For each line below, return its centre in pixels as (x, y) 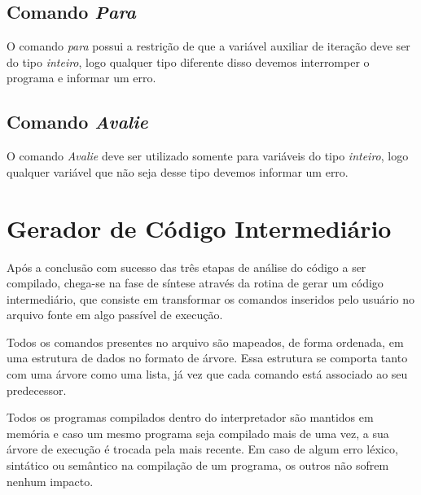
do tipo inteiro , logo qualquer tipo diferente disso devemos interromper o (188, 61)
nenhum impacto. (50, 481)
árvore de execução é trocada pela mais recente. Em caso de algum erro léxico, (202, 449)
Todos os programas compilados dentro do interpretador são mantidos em (190, 417)
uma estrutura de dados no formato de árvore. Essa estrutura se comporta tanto (207, 358)
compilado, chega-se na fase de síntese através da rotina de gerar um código (195, 283)
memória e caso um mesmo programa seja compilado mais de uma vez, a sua (198, 433)
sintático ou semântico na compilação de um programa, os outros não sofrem (198, 465)
